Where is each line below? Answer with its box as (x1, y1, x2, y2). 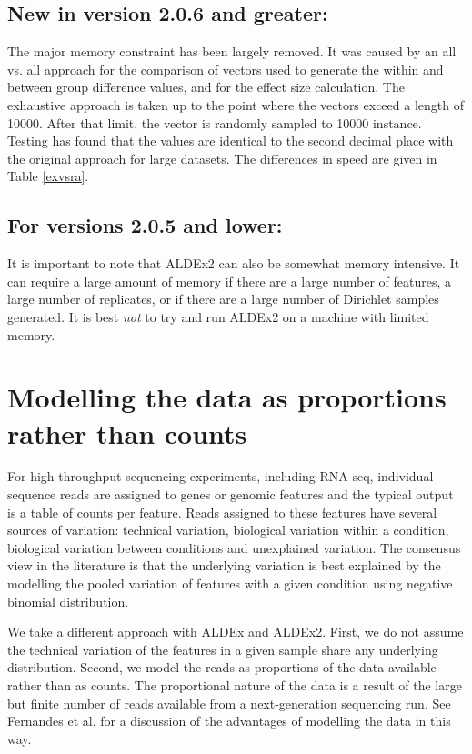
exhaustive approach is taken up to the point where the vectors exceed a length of (7, 95, 464, 114)
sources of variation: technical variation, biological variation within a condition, (7, 520, 449, 539)
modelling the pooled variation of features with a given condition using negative (7, 574, 453, 592)
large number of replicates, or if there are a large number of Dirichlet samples (7, 289, 439, 308)
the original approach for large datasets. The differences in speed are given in (7, 148, 437, 167)
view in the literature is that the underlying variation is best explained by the (7, 556, 441, 575)
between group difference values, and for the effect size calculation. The (7, 77, 405, 96)
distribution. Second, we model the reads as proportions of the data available (7, 658, 437, 677)
